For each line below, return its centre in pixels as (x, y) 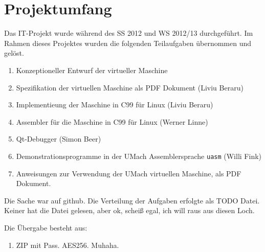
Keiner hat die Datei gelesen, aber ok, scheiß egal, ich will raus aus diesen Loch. (129, 210)
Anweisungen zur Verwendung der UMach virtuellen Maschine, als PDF (129, 173)
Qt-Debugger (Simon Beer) (59, 139)
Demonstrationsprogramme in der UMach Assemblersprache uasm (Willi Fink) (139, 156)
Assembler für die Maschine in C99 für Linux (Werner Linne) (112, 121)
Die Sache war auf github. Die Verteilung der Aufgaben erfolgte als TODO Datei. (132, 200)
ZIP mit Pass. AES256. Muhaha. (68, 245)
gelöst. (14, 53)
